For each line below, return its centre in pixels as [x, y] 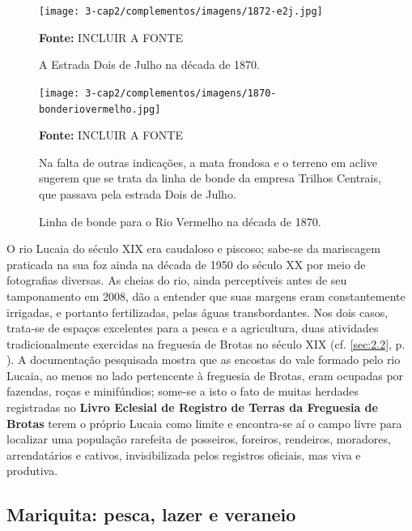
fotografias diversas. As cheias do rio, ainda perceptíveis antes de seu [177, 280]
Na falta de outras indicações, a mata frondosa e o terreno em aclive [208, 162]
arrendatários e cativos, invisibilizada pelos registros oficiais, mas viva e [184, 454]
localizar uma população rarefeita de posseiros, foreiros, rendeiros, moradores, [199, 439]
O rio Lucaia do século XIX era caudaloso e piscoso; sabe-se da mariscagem [193, 248]
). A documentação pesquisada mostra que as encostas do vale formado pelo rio [204, 360]
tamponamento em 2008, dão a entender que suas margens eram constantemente [206, 295]
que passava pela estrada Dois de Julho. [138, 193]
